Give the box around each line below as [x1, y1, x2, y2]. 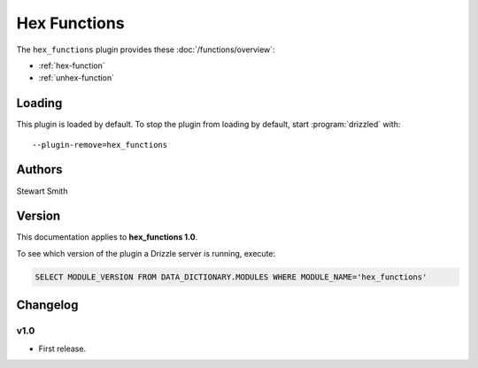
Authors [16, 162, 63, 177]
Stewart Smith [16, 186, 68, 196]
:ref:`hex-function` [38, 60, 105, 71]
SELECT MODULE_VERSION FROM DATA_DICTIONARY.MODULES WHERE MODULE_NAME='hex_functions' [35, 272, 428, 282]
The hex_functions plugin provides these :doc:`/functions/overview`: [16, 44, 275, 55]
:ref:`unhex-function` [38, 73, 115, 83]
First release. [38, 343, 87, 354]
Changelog [16, 297, 79, 313]
